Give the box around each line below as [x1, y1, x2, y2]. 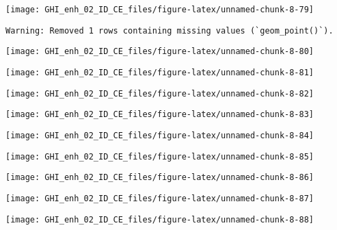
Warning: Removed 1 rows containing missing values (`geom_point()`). [5, 25, 334, 36]
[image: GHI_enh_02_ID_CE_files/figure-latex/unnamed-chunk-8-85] [5, 151, 314, 162]
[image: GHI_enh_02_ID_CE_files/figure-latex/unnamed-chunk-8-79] [5, 5, 314, 14]
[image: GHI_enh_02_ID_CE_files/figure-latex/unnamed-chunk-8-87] [5, 193, 314, 203]
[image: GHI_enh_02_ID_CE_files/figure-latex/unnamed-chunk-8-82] [5, 88, 314, 99]
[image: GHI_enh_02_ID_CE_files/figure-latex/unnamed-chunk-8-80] [5, 47, 314, 57]
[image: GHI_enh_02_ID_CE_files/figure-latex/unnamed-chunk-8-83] [5, 110, 314, 120]
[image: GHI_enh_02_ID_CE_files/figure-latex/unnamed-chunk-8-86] [5, 172, 314, 183]
